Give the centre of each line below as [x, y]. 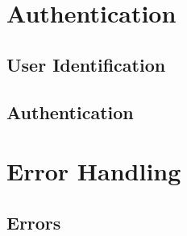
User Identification [86, 64]
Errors [34, 222]
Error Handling [94, 171]
